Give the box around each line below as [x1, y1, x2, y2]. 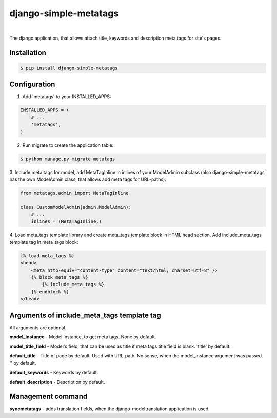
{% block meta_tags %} [31, 275, 88, 280]
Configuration [9, 80, 55, 89]
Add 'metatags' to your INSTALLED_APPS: [22, 93, 111, 100]
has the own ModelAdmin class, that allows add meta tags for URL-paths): [9, 176, 166, 182]
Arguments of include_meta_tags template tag [9, 311, 161, 319]
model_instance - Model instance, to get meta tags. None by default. [9, 334, 156, 340]
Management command [9, 392, 88, 401]
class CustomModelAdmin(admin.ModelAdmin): [20, 204, 132, 210]
